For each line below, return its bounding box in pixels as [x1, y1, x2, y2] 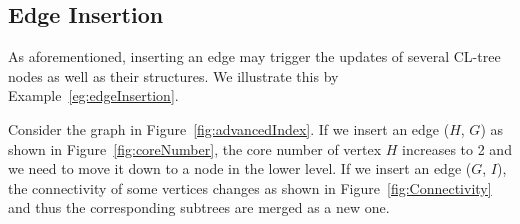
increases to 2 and [402, 138, 512, 159]
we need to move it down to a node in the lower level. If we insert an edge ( [8, 158, 472, 179]
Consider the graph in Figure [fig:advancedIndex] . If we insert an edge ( [8, 118, 450, 139]
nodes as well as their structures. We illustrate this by [8, 65, 339, 86]
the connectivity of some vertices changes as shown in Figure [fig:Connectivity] [8, 177, 492, 198]
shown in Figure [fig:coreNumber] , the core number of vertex [8, 138, 382, 159]
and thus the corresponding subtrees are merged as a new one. [8, 197, 390, 218]
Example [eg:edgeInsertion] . [8, 85, 179, 106]
